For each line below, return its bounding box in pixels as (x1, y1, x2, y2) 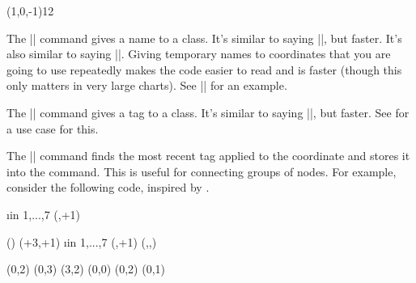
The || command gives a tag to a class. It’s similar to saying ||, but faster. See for (6, 103, 410, 120)
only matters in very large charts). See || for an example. (6, 77, 287, 94)
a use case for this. (6, 120, 99, 137)
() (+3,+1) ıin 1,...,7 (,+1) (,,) (6, 233, 157, 250)
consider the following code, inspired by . (6, 179, 210, 196)
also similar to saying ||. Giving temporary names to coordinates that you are (6, 45, 391, 62)
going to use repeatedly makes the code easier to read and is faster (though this (6, 61, 402, 78)
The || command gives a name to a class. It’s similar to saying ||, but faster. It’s (6, 29, 402, 46)
